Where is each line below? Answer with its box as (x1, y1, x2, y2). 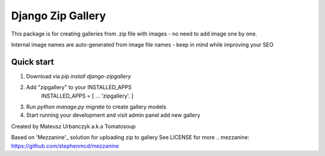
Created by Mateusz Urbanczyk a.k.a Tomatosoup (11, 122, 136, 129)
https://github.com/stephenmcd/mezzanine (11, 142, 119, 149)
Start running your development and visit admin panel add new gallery (26, 111, 201, 119)
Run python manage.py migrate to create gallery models (26, 103, 167, 111)
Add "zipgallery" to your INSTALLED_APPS (26, 84, 132, 91)
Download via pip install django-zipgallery (26, 72, 132, 80)
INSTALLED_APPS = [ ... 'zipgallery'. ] (41, 92, 134, 99)
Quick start (11, 57, 54, 67)
